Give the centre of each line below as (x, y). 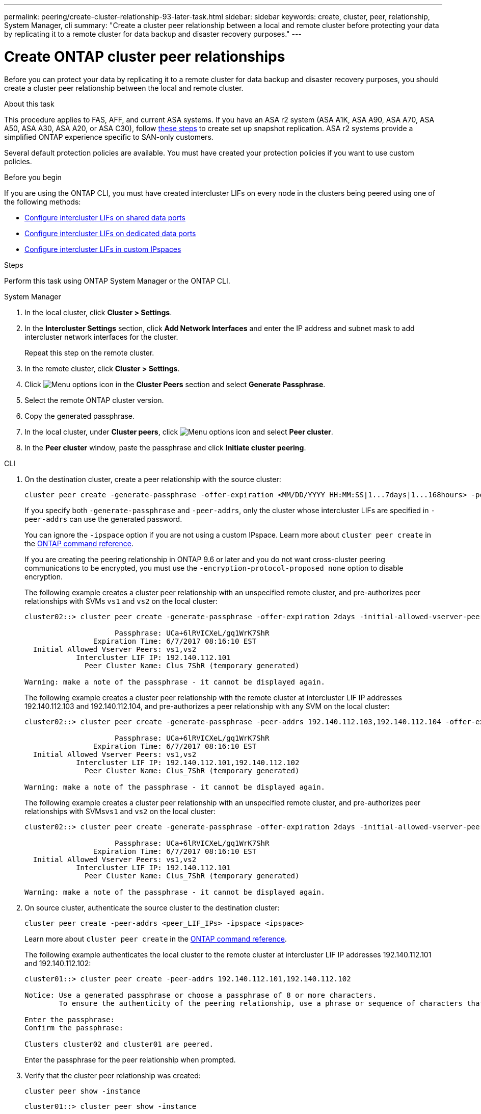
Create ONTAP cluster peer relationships (145, 56)
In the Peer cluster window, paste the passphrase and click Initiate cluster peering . (165, 447)
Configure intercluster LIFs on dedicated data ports (110, 233)
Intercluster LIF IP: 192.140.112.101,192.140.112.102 (188, 762)
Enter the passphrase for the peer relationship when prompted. (130, 1059)
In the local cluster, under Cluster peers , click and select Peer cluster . (179, 432)
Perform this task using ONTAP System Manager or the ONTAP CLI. (117, 281)
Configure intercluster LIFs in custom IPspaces (103, 249)
